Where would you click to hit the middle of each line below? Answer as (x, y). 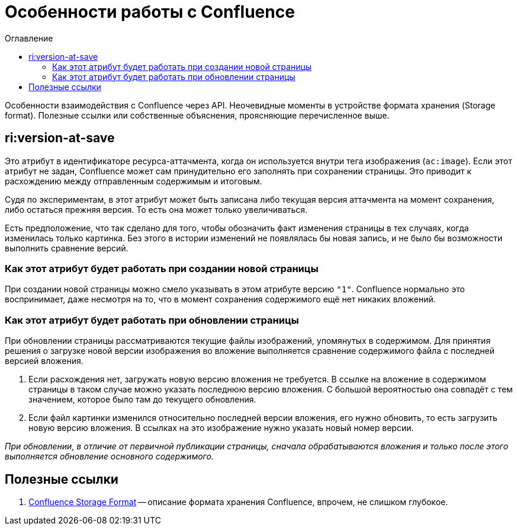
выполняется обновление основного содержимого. (109, 456)
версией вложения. (44, 361)
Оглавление (29, 38)
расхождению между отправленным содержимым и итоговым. (134, 181)
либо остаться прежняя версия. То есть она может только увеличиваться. (156, 209)
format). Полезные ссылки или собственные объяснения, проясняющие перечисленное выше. (197, 115)
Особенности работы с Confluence (150, 12)
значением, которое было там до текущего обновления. (142, 400)
